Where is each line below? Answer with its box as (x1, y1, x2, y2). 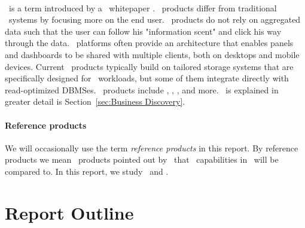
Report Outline (5, 200, 134, 224)
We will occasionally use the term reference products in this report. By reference (5, 141, 298, 154)
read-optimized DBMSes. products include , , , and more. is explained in (5, 83, 279, 96)
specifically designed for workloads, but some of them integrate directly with (5, 72, 289, 84)
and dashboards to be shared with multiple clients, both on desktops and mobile (5, 48, 300, 60)
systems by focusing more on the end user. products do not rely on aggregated (8, 13, 301, 26)
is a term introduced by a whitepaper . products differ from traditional (8, 1, 277, 14)
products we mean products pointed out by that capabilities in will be (5, 153, 279, 166)
